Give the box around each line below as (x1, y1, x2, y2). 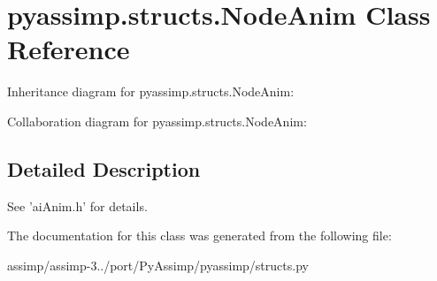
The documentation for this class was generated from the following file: (7, 226, 392, 245)
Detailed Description (7, 155, 201, 182)
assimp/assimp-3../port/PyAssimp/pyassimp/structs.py (7, 255, 309, 274)
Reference (7, 31, 130, 67)
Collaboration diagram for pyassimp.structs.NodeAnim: (7, 111, 307, 130)
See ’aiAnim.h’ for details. (7, 196, 148, 215)
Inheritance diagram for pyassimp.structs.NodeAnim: (7, 82, 295, 101)
